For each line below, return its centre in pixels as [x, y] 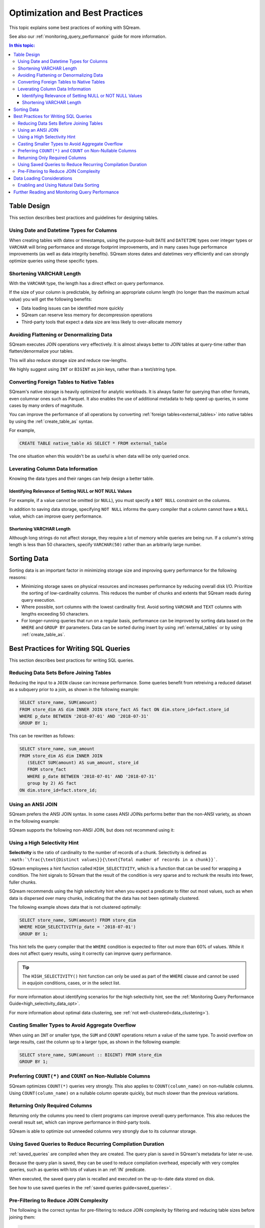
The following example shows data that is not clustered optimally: [75, 907]
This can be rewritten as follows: [42, 736]
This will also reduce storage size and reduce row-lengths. [68, 360]
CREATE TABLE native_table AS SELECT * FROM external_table [93, 444]
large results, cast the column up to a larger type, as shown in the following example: [95, 1042]
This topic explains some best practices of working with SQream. [75, 28]
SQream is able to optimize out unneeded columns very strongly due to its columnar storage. [103, 1131]
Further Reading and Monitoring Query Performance [66, 192]
